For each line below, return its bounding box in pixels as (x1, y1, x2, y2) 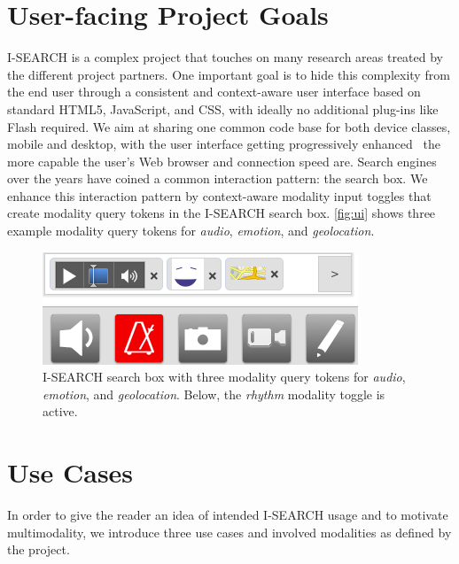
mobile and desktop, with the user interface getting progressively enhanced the (7, 135, 440, 153)
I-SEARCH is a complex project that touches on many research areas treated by (7, 48, 444, 66)
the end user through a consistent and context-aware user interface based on (7, 82, 421, 101)
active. (43, 402, 78, 421)
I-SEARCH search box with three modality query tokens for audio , (43, 367, 406, 386)
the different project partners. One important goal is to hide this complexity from (7, 65, 450, 83)
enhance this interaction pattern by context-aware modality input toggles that (7, 186, 432, 205)
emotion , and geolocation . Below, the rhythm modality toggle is (43, 384, 385, 403)
